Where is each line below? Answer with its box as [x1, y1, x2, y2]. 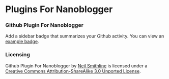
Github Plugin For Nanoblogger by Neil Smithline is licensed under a [5, 62, 148, 69]
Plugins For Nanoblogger [5, 4, 113, 15]
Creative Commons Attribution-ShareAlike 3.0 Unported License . [5, 68, 141, 74]
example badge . [5, 38, 39, 45]
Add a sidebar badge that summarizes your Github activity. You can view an [5, 33, 164, 39]
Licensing [5, 51, 31, 58]
